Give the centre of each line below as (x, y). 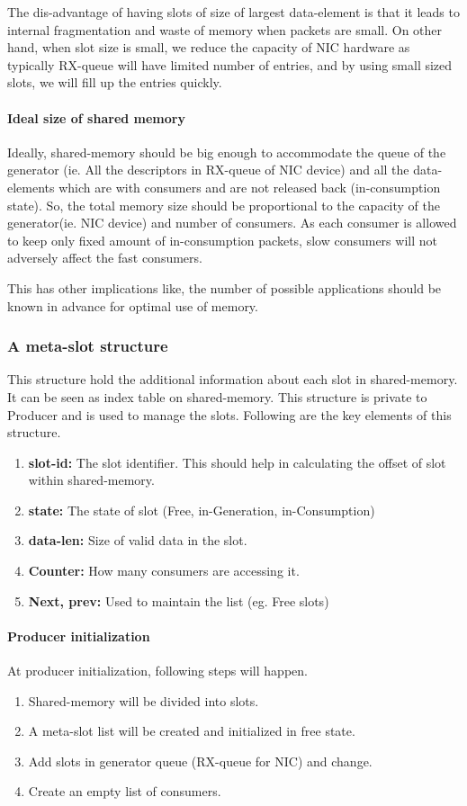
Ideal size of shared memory (96, 117)
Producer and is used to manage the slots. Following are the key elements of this (229, 414)
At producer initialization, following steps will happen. (157, 671)
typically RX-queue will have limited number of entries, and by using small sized (230, 64)
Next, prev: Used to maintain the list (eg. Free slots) (179, 600)
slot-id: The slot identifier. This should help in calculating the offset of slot (237, 462)
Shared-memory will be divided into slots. (144, 700)
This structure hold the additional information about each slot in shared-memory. (233, 379)
